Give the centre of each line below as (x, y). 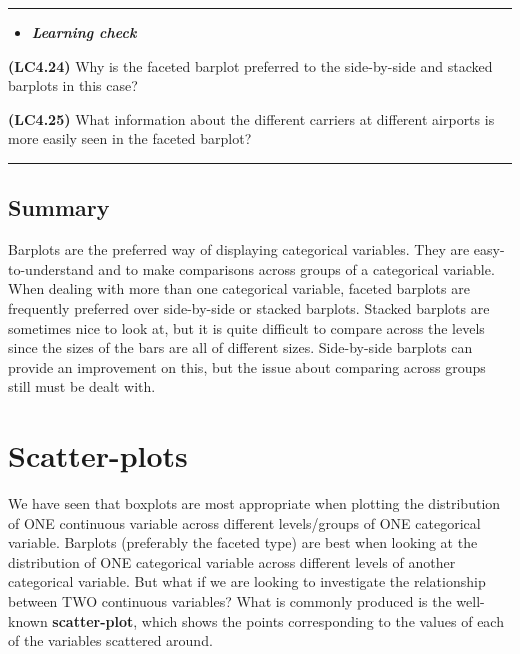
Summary (59, 207)
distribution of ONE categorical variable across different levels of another (232, 561)
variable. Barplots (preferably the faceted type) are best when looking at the (243, 542)
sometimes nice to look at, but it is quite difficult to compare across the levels (246, 327)
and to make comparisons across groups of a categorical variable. (296, 268)
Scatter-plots (98, 455)
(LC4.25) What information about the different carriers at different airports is (251, 118)
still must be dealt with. (82, 386)
